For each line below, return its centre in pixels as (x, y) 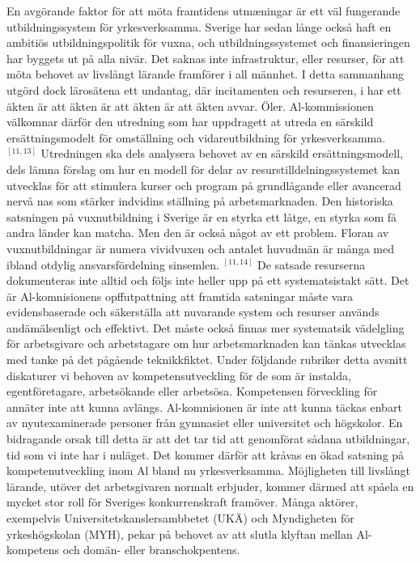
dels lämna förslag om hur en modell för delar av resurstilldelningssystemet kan (204, 169)
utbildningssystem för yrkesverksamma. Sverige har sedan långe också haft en (199, 26)
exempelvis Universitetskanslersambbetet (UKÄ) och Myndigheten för (180, 518)
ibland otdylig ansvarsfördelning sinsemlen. (113, 264)
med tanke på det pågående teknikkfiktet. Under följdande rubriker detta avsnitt (207, 360)
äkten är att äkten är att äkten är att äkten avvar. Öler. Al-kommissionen (190, 106)
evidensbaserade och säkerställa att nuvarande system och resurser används (193, 312)
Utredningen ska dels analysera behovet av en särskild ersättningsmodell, (222, 153)
